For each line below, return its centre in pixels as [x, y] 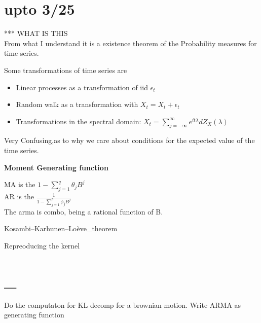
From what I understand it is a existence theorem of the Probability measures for [130, 43]
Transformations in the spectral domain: [79, 121]
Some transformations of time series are [66, 70]
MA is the [20, 184]
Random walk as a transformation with [77, 104]
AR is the [19, 196]
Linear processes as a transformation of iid [82, 87]
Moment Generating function [56, 167]
